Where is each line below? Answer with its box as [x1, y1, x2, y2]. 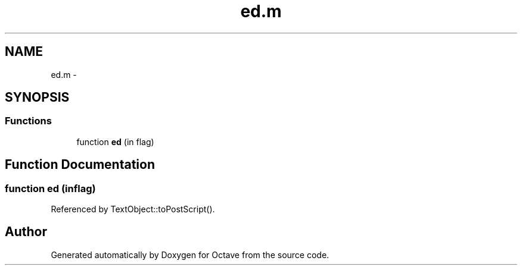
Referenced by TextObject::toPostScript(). [51, 204, 215, 215]
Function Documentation [5, 157, 155, 172]
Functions [5, 115, 52, 127]
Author [5, 224, 47, 240]
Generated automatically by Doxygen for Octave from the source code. [51, 249, 330, 260]
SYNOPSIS [5, 90, 70, 105]
